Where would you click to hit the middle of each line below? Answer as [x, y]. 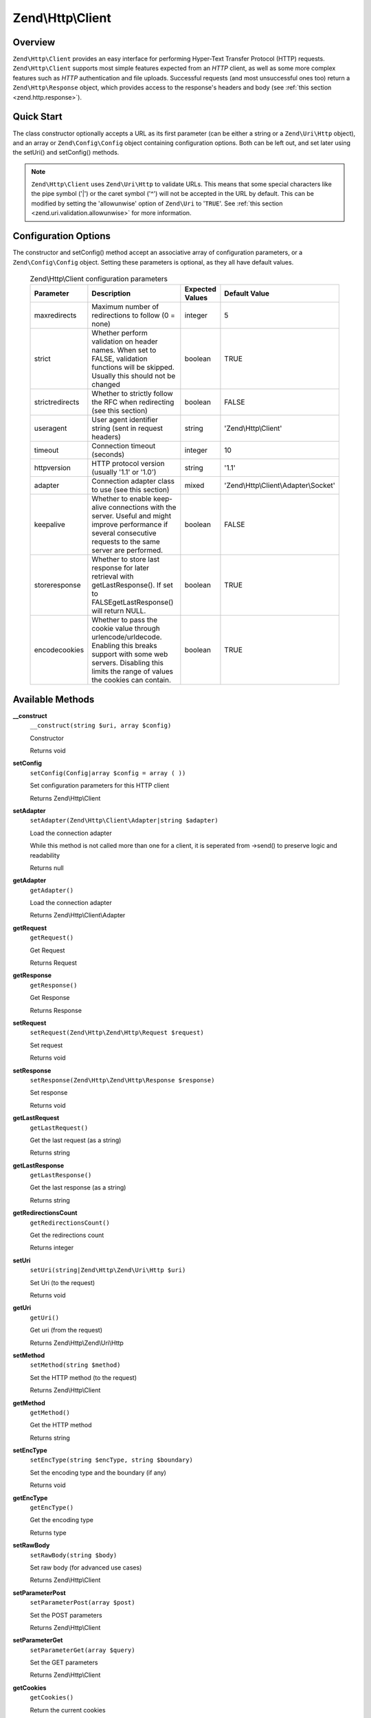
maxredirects [55, 315]
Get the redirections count [67, 1235]
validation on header [125, 342]
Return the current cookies [68, 1710]
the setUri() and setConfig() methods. [66, 153]
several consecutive [124, 533]
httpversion [53, 468]
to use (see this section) [131, 490]
